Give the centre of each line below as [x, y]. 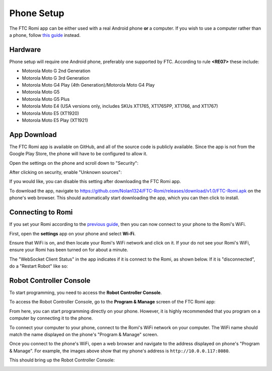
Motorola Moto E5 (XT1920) [50, 113]
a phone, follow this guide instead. [45, 35]
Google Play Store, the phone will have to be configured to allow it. [79, 154]
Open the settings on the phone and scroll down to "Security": [74, 163]
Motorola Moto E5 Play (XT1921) [55, 120]
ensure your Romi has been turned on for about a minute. [69, 250]
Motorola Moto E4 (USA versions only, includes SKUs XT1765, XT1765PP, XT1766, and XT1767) [120, 106]
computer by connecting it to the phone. [51, 318]
